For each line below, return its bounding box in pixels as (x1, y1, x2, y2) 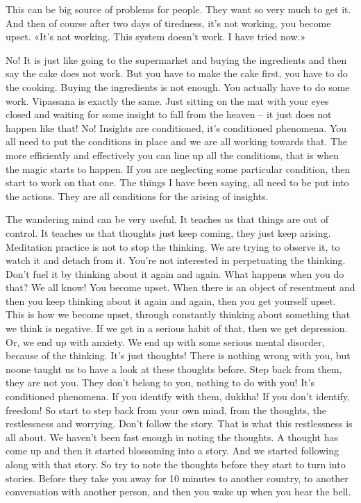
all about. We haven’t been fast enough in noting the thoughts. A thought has (6, 429, 339, 444)
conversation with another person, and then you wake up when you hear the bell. (6, 484, 351, 499)
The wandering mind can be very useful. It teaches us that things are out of (6, 212, 329, 226)
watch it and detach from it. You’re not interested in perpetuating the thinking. (6, 253, 346, 267)
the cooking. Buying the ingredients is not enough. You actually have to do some (6, 79, 350, 94)
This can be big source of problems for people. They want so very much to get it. (6, 2, 351, 16)
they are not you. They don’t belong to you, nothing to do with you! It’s (6, 375, 315, 390)
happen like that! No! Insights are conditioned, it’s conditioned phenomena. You (6, 120, 347, 135)
